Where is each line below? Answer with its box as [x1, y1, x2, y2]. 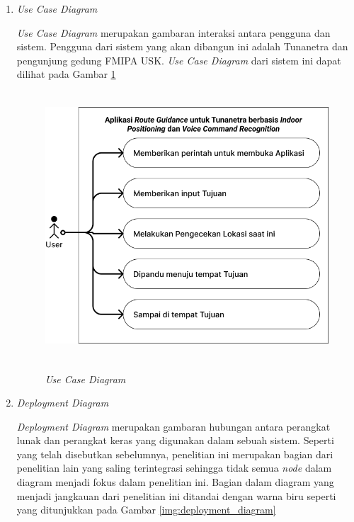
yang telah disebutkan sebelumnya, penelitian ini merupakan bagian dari [16, 446, 333, 461]
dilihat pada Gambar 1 [16, 67, 116, 81]
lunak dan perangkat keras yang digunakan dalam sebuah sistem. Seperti [16, 433, 334, 448]
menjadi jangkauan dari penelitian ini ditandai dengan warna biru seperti [16, 488, 336, 503]
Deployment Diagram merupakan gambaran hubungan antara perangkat [16, 419, 331, 433]
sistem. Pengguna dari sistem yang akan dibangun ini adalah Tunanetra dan [16, 39, 348, 54]
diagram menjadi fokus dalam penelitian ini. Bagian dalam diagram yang [16, 475, 334, 489]
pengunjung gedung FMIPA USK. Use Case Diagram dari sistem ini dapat [16, 52, 341, 67]
